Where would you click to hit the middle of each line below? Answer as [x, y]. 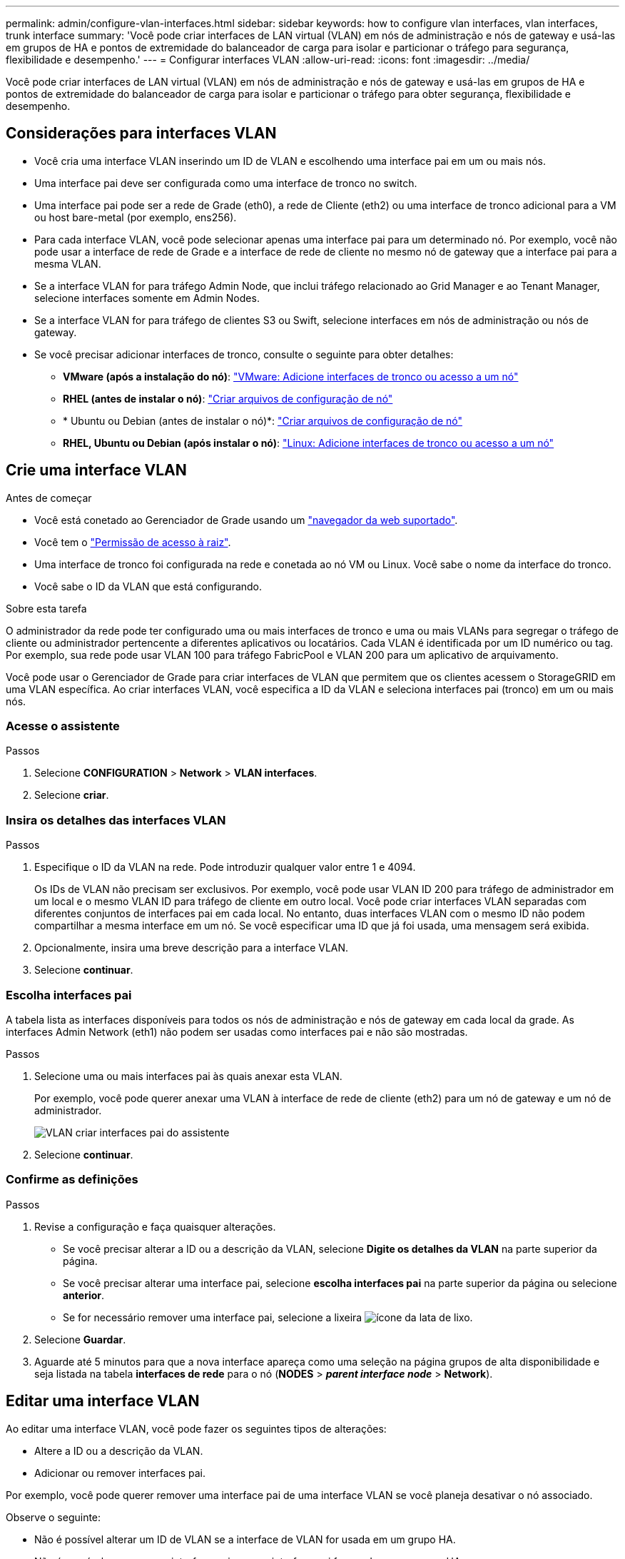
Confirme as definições [72, 1180]
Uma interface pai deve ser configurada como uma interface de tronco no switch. [226, 183]
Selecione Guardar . [80, 1339]
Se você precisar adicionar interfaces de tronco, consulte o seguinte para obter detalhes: [244, 354]
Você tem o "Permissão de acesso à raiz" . [133, 542]
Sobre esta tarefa [46, 608]
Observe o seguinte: [54, 1517]
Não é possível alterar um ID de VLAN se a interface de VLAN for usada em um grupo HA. [245, 1539]
